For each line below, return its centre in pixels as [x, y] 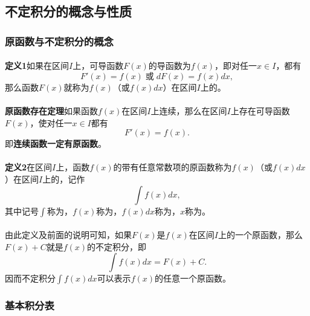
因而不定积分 [30, 278]
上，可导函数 [98, 66]
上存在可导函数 [260, 111]
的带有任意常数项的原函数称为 [173, 167]
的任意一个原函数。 [192, 278]
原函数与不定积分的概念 [59, 41]
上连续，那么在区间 [189, 111]
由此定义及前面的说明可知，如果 [68, 235]
